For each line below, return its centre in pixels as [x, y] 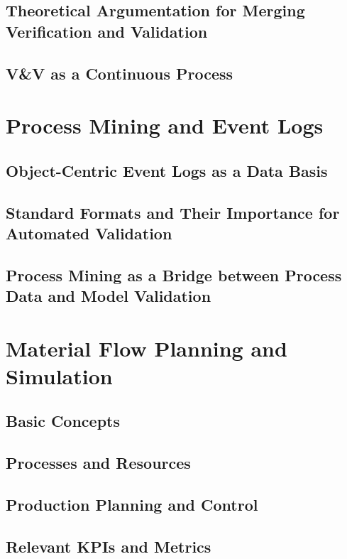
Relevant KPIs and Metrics [109, 546]
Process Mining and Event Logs [165, 125]
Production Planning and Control [132, 504]
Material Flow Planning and [147, 348]
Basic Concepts [63, 421]
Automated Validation [89, 233]
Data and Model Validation [109, 296]
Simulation [59, 375]
